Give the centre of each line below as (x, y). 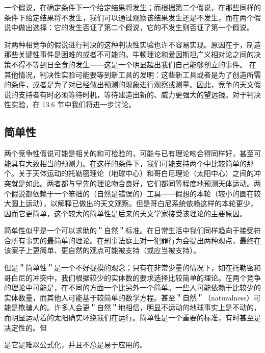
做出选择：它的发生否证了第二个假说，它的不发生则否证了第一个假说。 (136, 27)
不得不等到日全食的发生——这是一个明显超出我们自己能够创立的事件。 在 (134, 64)
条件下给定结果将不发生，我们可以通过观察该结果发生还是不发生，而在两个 (129, 17)
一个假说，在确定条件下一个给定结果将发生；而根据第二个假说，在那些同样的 (132, 7)
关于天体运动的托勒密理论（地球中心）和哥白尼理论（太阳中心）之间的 (136, 173)
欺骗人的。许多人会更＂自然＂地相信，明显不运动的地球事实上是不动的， (139, 307)
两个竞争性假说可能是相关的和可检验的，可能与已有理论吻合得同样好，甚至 (129, 153)
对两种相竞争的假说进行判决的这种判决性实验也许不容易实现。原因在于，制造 (132, 44)
